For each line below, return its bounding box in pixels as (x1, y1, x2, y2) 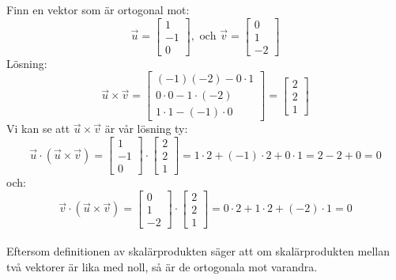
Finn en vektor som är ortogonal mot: (6, 2, 190, 17)
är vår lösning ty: (104, 120, 188, 137)
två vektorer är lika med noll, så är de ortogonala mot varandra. (6, 258, 318, 274)
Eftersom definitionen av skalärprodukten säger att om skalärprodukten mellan (6, 243, 390, 259)
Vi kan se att (6, 120, 70, 137)
